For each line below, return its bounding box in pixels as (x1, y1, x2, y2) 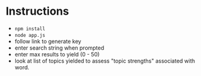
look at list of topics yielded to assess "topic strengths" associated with (14, 57, 195, 64)
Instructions (6, 4, 69, 18)
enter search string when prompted (14, 44, 105, 51)
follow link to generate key (14, 37, 82, 45)
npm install (14, 26, 45, 32)
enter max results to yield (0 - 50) (14, 50, 100, 58)
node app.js (14, 32, 45, 38)
